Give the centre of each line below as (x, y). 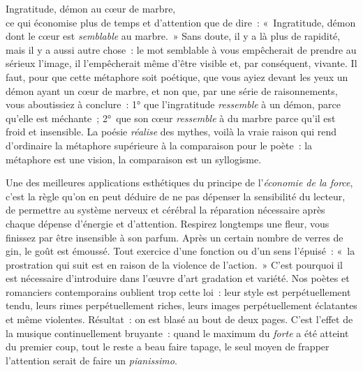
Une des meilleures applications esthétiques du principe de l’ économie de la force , (179, 183)
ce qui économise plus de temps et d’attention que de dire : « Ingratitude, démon (181, 22)
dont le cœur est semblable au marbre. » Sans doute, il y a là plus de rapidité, (173, 36)
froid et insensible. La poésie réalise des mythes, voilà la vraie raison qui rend (171, 132)
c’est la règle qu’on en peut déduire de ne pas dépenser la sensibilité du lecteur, (176, 196)
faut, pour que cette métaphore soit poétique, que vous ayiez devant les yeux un (177, 76)
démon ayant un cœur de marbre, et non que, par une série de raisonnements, (172, 90)
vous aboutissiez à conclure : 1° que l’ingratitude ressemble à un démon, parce (173, 104)
